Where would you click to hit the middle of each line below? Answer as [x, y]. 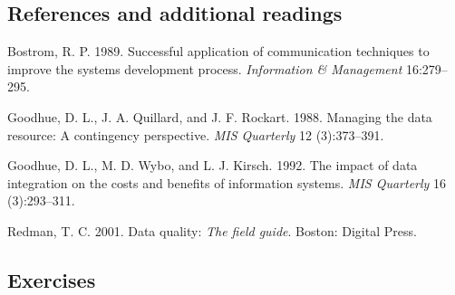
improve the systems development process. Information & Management [205, 68]
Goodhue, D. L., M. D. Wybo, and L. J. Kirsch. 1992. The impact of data [213, 165]
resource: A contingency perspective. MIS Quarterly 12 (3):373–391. [196, 134]
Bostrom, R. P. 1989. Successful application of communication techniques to [218, 51]
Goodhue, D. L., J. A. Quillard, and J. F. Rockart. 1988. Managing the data [220, 116]
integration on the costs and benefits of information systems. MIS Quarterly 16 [227, 182]
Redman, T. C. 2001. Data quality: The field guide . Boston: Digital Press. [212, 230]
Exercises [52, 279]
